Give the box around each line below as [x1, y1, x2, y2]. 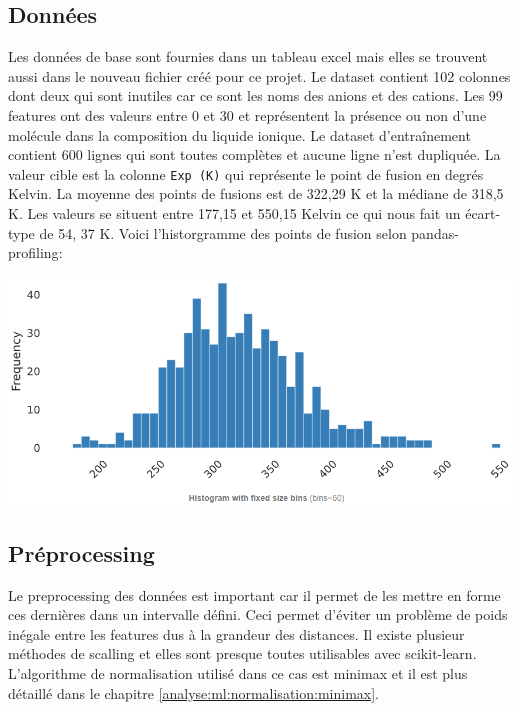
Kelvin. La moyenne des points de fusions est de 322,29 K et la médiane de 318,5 [8, 183, 504, 204]
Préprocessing [8, 537, 155, 568]
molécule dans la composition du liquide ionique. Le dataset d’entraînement [8, 124, 471, 145]
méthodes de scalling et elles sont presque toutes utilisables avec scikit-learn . [8, 643, 477, 664]
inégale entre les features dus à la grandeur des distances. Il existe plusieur [8, 623, 465, 644]
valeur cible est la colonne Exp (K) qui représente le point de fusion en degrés [8, 163, 484, 184]
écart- [465, 203, 501, 224]
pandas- [411, 222, 459, 243]
